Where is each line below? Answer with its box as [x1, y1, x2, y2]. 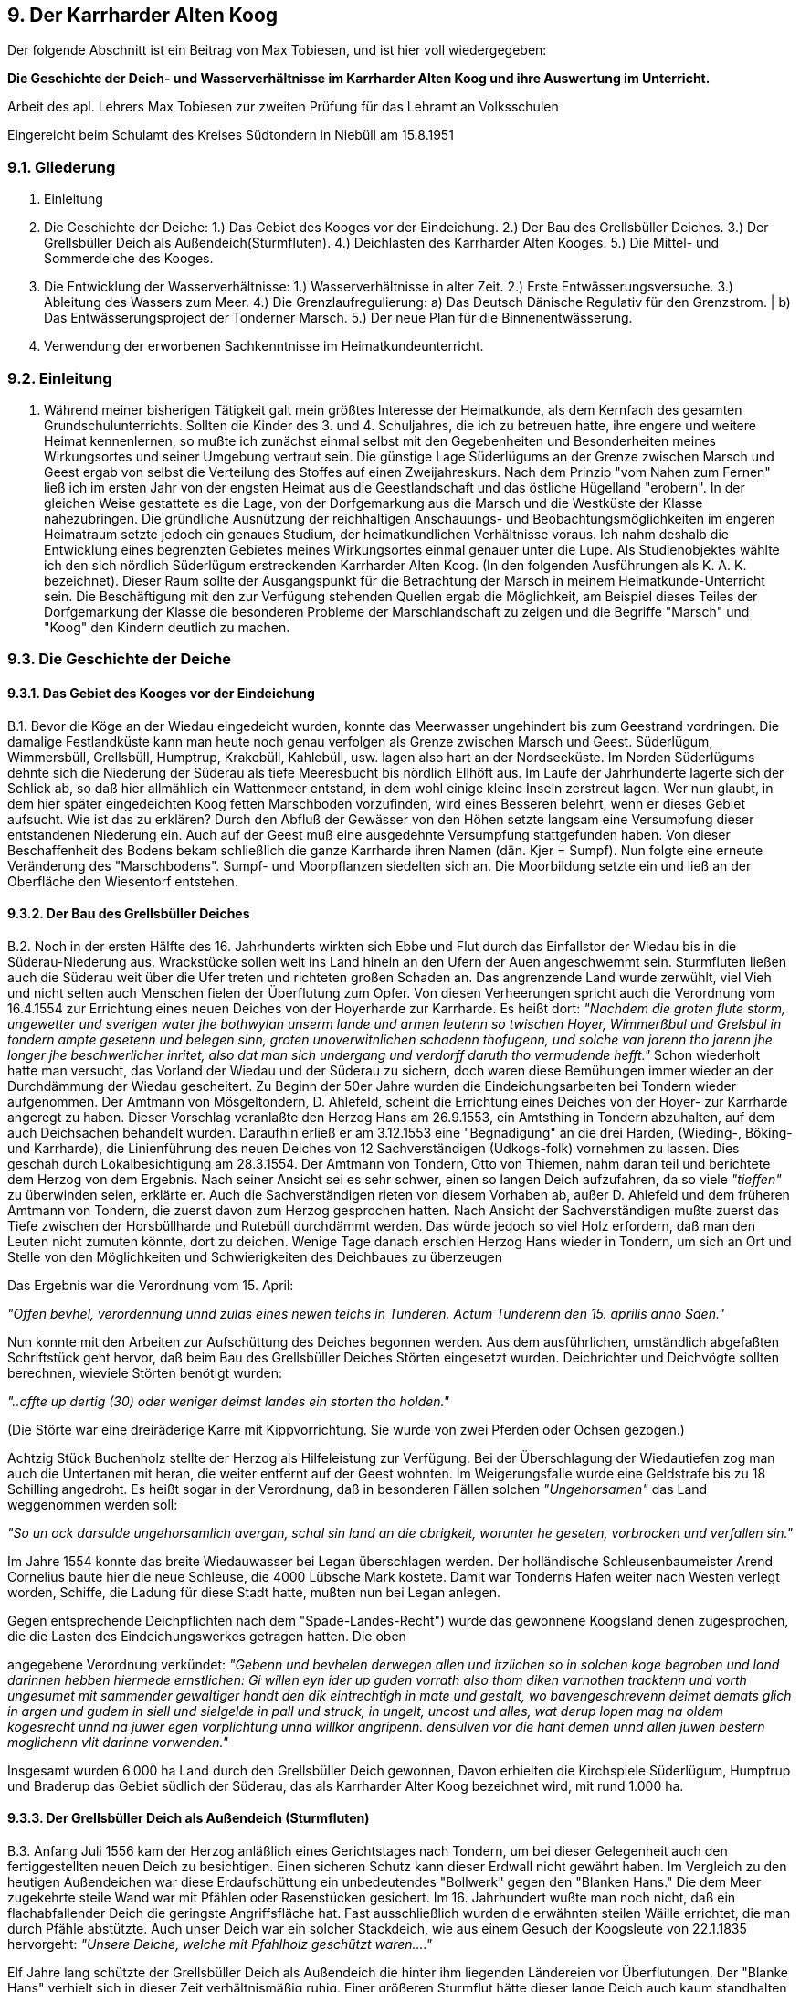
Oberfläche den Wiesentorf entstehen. [7, 873, 238, 889]
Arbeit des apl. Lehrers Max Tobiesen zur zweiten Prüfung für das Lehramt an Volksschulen [7, 99, 559, 115]
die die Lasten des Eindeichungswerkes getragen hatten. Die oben [7, 1627, 406, 1644]
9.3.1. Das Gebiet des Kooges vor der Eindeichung [7, 684, 315, 701]
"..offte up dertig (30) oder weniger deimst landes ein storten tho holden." [7, 1393, 449, 1409]
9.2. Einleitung [7, 368, 112, 387]
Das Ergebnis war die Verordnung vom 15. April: [7, 1277, 294, 1293]
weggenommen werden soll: [7, 1496, 178, 1512]
